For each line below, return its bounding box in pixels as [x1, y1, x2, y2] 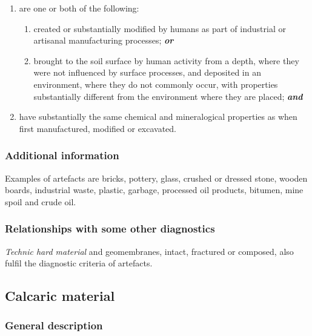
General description [5, 318, 103, 333]
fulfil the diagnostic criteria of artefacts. [5, 257, 153, 269]
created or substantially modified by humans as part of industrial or [33, 22, 286, 35]
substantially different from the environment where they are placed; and [33, 90, 303, 102]
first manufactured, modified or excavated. [19, 122, 177, 134]
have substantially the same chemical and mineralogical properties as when [19, 110, 297, 123]
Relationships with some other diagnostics [5, 221, 215, 236]
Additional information [5, 148, 119, 163]
